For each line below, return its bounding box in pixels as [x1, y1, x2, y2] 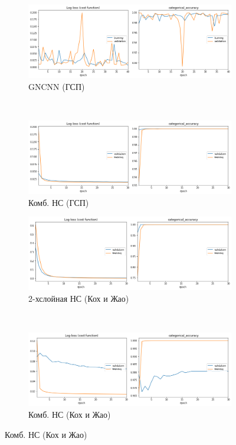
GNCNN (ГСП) [28, 80, 85, 92]
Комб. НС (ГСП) [28, 196, 89, 208]
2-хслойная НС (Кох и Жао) [28, 292, 129, 305]
